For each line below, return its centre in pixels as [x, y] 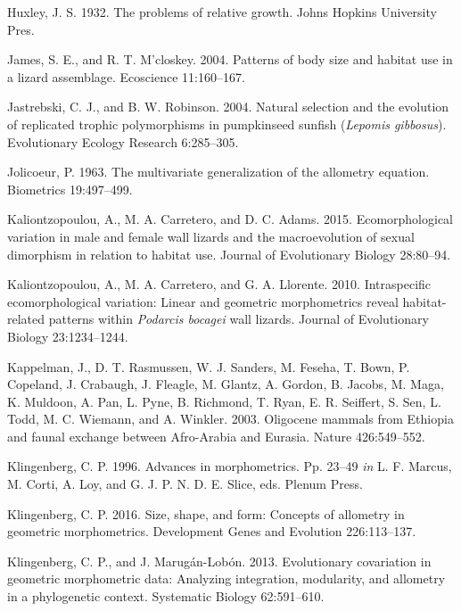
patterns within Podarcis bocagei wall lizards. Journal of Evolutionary [239, 319]
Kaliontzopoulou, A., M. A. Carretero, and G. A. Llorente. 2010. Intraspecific [219, 284]
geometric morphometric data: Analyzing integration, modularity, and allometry [226, 578]
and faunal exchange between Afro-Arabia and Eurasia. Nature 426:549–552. [216, 436]
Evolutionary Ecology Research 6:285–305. [123, 141]
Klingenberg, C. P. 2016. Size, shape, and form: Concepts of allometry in [206, 513]
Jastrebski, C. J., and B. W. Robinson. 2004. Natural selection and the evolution [228, 107]
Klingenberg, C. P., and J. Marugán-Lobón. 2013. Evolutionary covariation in [219, 561]
